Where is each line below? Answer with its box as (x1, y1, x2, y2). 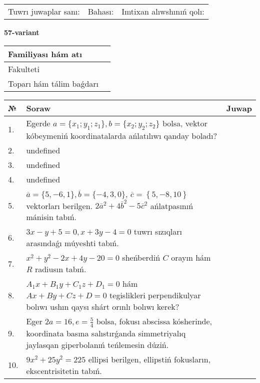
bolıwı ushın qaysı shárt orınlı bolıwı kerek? (26, 301, 179, 313)
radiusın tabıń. (34, 263, 86, 275)
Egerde (26, 117, 50, 129)
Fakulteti (8, 63, 39, 75)
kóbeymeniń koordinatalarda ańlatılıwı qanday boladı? (26, 129, 217, 141)
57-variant (4, 27, 39, 37)
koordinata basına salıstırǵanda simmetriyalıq (26, 327, 186, 339)
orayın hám (171, 252, 211, 264)
